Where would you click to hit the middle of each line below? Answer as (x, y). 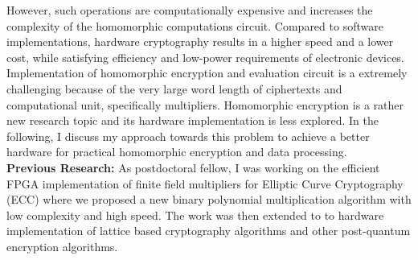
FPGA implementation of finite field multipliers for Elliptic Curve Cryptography (205, 183)
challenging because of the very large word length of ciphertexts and (174, 88)
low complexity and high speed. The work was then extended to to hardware (195, 215)
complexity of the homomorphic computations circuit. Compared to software (195, 25)
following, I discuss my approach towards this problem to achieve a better (188, 136)
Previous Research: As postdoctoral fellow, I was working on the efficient (193, 167)
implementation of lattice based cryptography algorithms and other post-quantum (209, 231)
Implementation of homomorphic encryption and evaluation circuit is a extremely (207, 73)
